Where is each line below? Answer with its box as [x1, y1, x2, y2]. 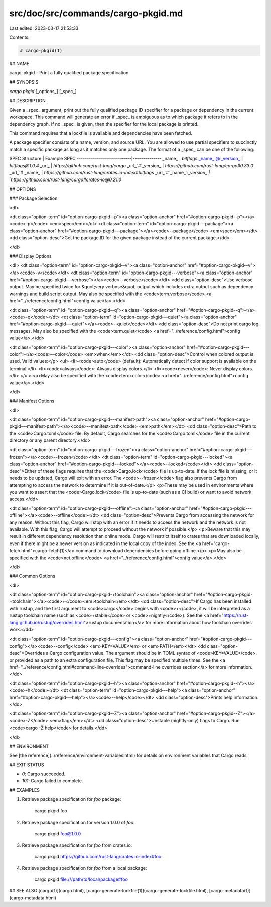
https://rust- [223, 612, 249, 618]
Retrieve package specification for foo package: [22, 796, 121, 802]
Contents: [9, 34, 30, 40]
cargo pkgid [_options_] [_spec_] [9, 88, 77, 95]
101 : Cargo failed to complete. [22, 778, 83, 784]
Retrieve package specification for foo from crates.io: [22, 842, 132, 848]
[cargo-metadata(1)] [209, 888, 251, 894]
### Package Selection [9, 195, 58, 201]
